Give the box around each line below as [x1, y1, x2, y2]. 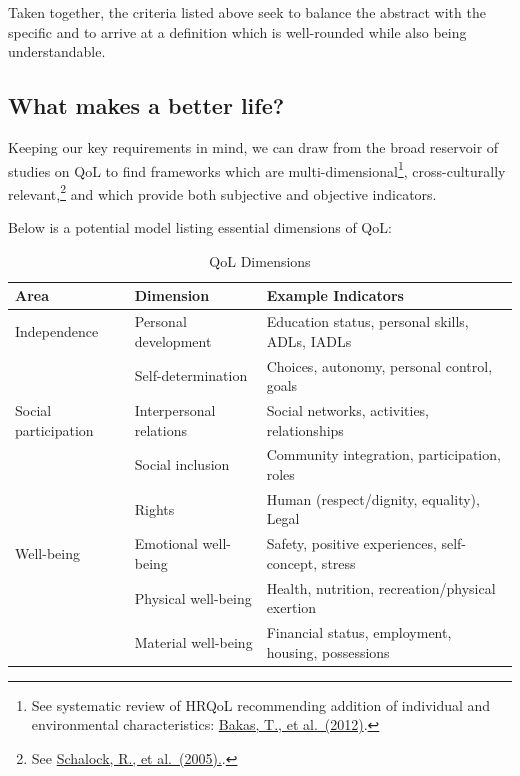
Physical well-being [134, 587, 252, 608]
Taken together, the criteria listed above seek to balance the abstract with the [8, 2, 486, 22]
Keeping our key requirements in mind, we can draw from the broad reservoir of [8, 136, 499, 157]
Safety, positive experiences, [266, 533, 437, 554]
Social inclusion [134, 454, 230, 475]
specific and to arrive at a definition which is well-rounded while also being [8, 21, 467, 42]
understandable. [8, 41, 106, 62]
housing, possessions [266, 641, 390, 662]
